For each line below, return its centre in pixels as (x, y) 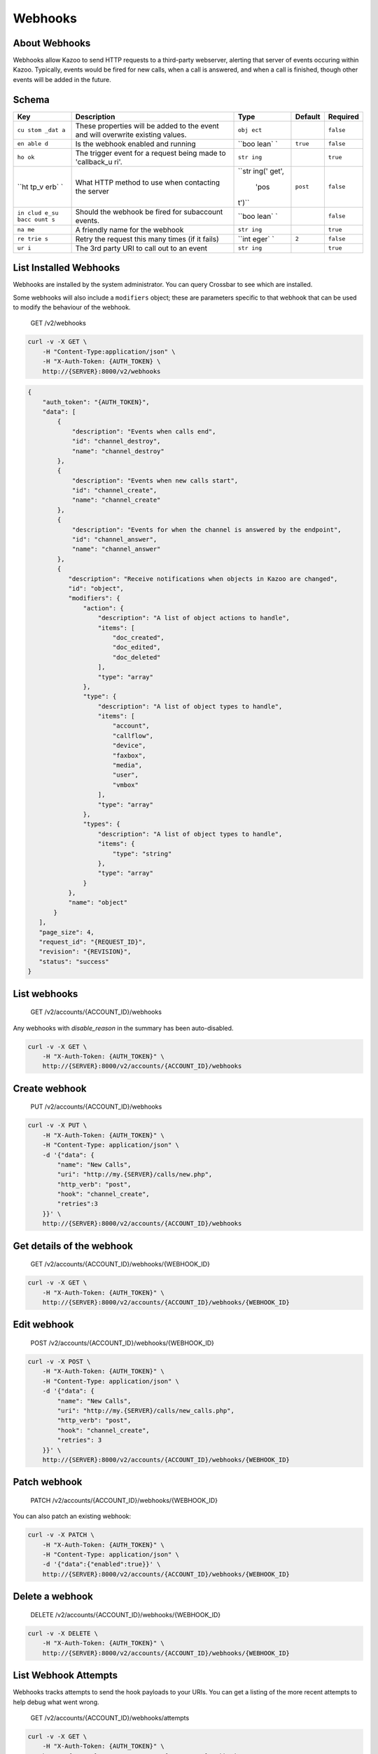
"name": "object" (98, 903)
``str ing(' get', (261, 170)
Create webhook (50, 1089)
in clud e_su (38, 213)
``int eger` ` (256, 239)
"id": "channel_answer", (114, 540)
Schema (31, 99)
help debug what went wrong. (56, 1702)
